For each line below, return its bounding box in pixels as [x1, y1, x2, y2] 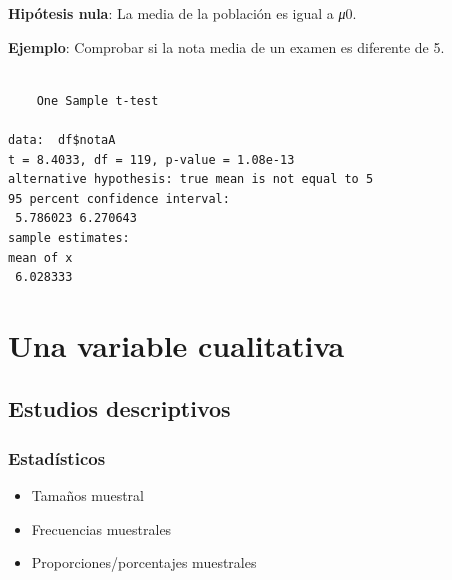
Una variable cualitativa [8, 324, 345, 365]
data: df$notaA [8, 132, 116, 147]
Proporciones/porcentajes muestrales [31, 552, 257, 573]
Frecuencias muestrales [31, 518, 172, 539]
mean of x [8, 250, 73, 265]
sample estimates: [8, 230, 130, 245]
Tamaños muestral [31, 485, 144, 506]
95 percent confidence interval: [8, 191, 230, 206]
